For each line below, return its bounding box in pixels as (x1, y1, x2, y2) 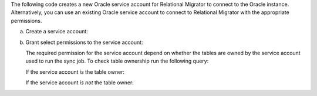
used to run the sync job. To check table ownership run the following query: (25, 57, 209, 64)
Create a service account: (25, 28, 88, 35)
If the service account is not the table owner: (25, 79, 134, 86)
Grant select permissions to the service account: (25, 39, 143, 46)
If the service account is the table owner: (25, 68, 125, 76)
